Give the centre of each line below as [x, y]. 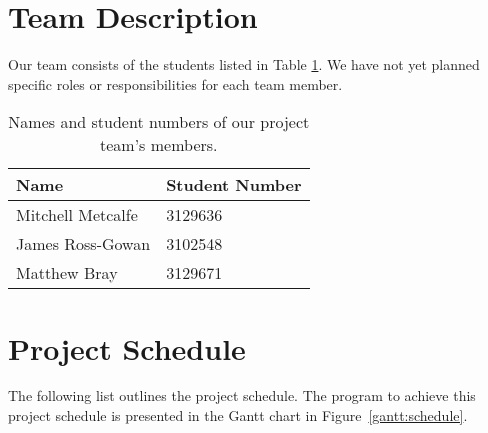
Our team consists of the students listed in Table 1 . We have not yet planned [244, 64]
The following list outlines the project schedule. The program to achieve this [242, 395]
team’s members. [159, 145]
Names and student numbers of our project [159, 122]
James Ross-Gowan [83, 244]
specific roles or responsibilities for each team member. [175, 83]
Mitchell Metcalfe [77, 215]
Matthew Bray [67, 273]
